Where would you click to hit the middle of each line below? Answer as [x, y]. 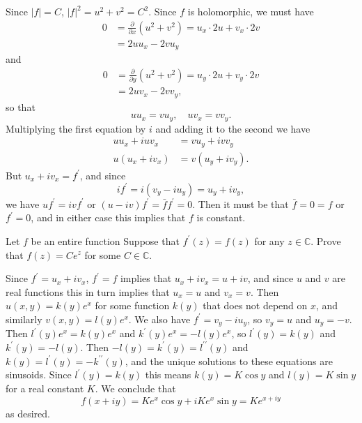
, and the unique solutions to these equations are [229, 361]
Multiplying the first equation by [76, 128]
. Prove [326, 240]
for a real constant [45, 388]
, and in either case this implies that [108, 217]
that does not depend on [255, 305]
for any [269, 240]
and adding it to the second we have [233, 128]
